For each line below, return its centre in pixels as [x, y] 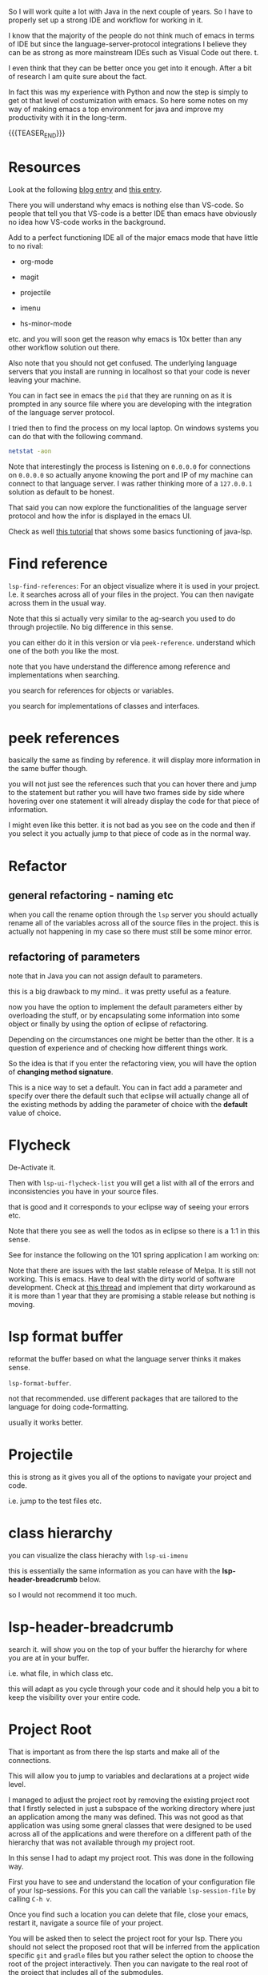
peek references [64, 738]
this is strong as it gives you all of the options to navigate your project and [130, 1477]
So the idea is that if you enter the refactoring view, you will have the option [133, 1064]
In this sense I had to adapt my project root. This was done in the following [131, 1857]
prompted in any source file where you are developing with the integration [130, 404]
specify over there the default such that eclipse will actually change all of [129, 1096]
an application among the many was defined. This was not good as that [126, 1817]
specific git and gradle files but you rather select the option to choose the [131, 1955]
